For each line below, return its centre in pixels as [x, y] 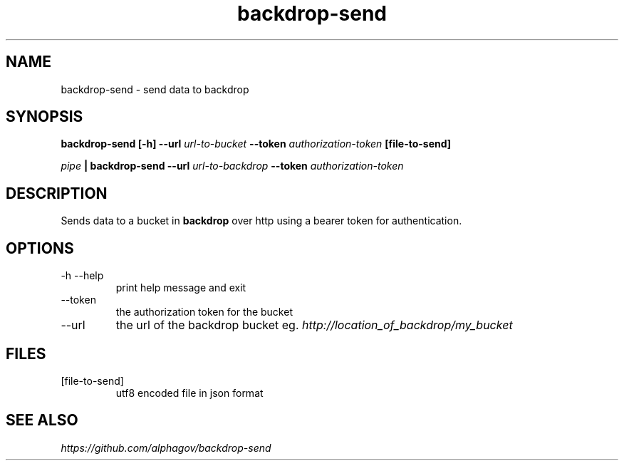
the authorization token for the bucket [204, 312]
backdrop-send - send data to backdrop [155, 89]
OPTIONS [40, 248]
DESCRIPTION [57, 193]
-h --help [82, 276]
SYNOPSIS [45, 117]
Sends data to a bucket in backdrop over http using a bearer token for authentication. [261, 221]
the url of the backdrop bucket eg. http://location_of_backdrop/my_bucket [314, 325]
